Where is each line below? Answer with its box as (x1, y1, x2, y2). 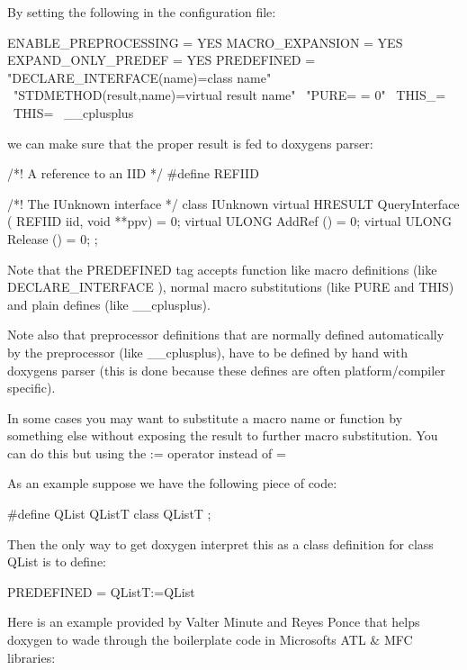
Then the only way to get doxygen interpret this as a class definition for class (7, 534, 434, 553)
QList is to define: (7, 552, 107, 571)
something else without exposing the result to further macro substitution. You (7, 426, 438, 445)
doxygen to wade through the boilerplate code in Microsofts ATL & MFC (7, 630, 413, 649)
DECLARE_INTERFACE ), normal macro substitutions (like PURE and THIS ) (7, 277, 454, 296)
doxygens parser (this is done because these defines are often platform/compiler (7, 360, 445, 379)
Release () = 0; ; (7, 229, 98, 248)
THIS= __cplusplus (13, 103, 134, 122)
